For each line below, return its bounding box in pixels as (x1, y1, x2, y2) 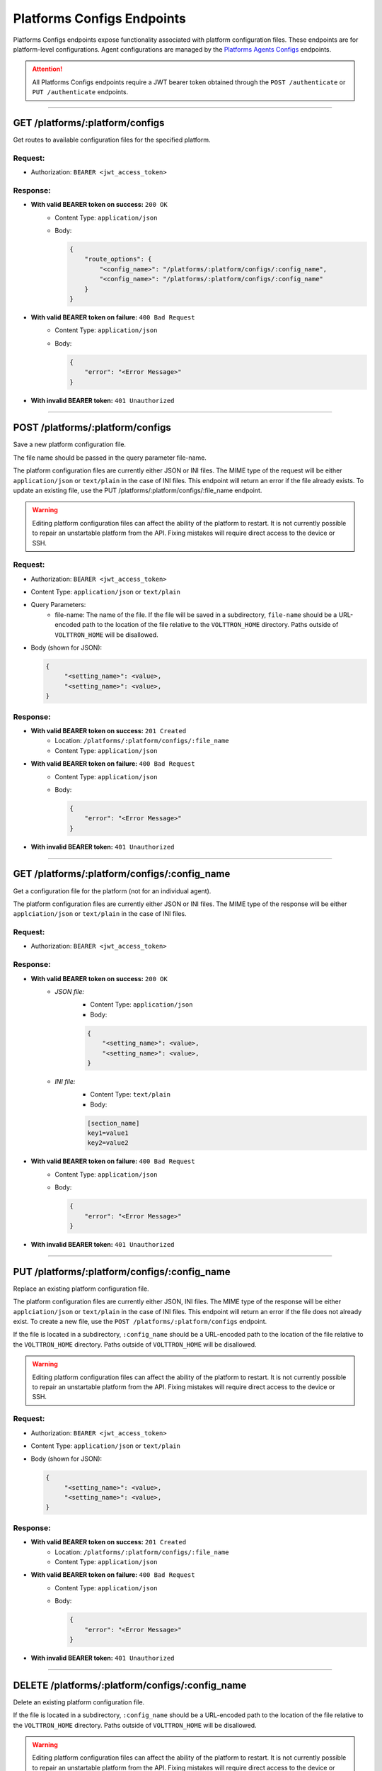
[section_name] (87, 1119, 140, 1127)
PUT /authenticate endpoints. (32, 88, 129, 96)
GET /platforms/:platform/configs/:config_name (13, 868, 231, 880)
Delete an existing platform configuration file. (13, 1697, 145, 1707)
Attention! (32, 64, 63, 74)
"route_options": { (84, 255, 152, 264)
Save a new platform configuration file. (13, 440, 127, 449)
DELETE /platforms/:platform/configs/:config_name (13, 1679, 247, 1691)
